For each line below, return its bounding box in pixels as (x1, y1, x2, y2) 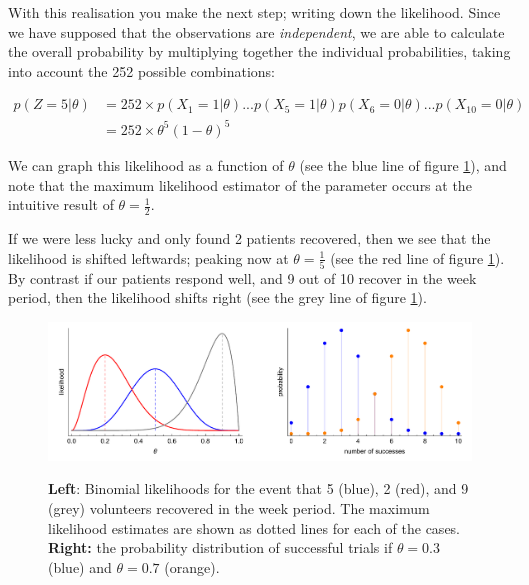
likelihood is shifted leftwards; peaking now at (8, 247, 289, 268)
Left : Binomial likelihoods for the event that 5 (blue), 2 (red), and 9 (48, 478, 469, 499)
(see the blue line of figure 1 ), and (299, 154, 507, 175)
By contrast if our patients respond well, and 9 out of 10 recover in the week (8, 267, 477, 288)
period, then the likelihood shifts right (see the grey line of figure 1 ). (8, 287, 427, 308)
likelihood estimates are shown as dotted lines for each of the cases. (48, 517, 461, 538)
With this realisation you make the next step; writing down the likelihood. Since (8, 2, 501, 22)
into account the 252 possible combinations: (8, 60, 276, 81)
